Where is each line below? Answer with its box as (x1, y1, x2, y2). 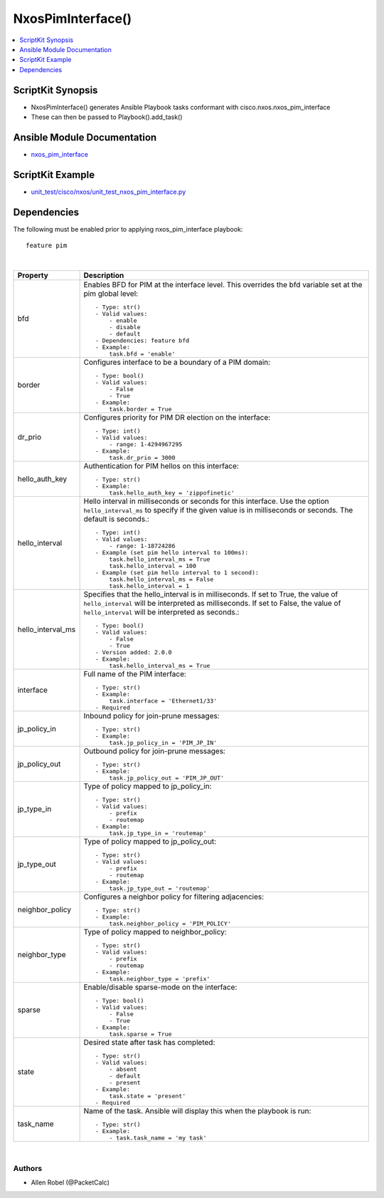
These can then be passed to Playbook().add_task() (31, 113, 183, 121)
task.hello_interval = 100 (109, 562, 197, 569)
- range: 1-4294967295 (109, 440, 183, 448)
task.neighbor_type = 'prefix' (109, 975, 210, 983)
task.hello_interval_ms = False (109, 575, 214, 583)
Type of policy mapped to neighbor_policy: (83, 926, 227, 936)
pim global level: (83, 289, 139, 299)
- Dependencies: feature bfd (95, 336, 190, 344)
